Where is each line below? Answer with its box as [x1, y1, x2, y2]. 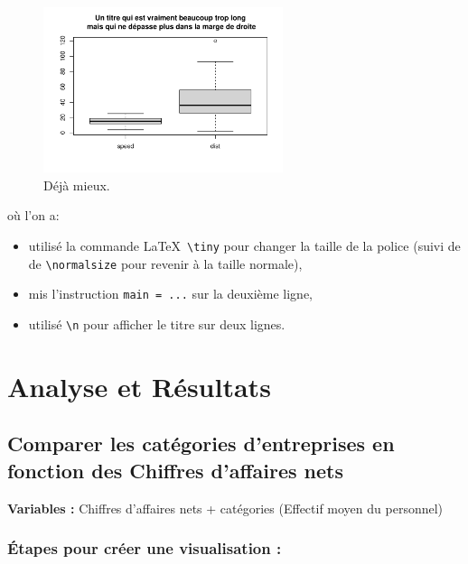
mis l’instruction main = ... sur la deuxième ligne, [28, 284, 313, 303]
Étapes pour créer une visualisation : [7, 537, 282, 559]
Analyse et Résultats [7, 367, 271, 404]
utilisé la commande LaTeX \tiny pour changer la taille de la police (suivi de [28, 236, 461, 254]
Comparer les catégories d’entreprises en [7, 430, 395, 458]
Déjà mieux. [43, 175, 110, 194]
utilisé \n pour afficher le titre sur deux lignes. [28, 314, 285, 333]
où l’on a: [7, 206, 60, 225]
